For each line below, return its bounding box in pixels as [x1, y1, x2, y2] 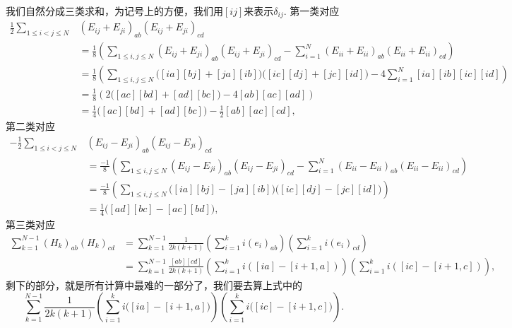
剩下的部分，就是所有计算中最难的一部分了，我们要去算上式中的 [6, 277, 302, 292]
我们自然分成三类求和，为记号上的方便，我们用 [6, 4, 223, 18]
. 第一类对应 [283, 4, 340, 18]
